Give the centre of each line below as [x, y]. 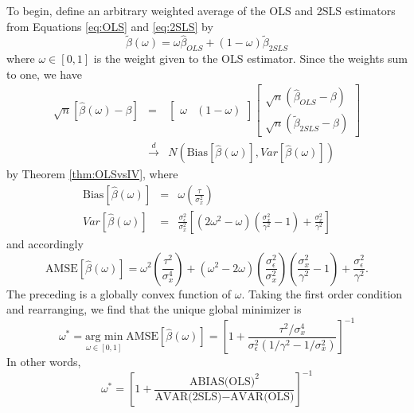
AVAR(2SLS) [188, 397]
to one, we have [44, 74]
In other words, [44, 362]
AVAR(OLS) [262, 397]
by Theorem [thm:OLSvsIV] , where [92, 174]
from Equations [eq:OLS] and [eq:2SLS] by [110, 26]
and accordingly [45, 243]
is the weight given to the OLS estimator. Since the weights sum [250, 58]
